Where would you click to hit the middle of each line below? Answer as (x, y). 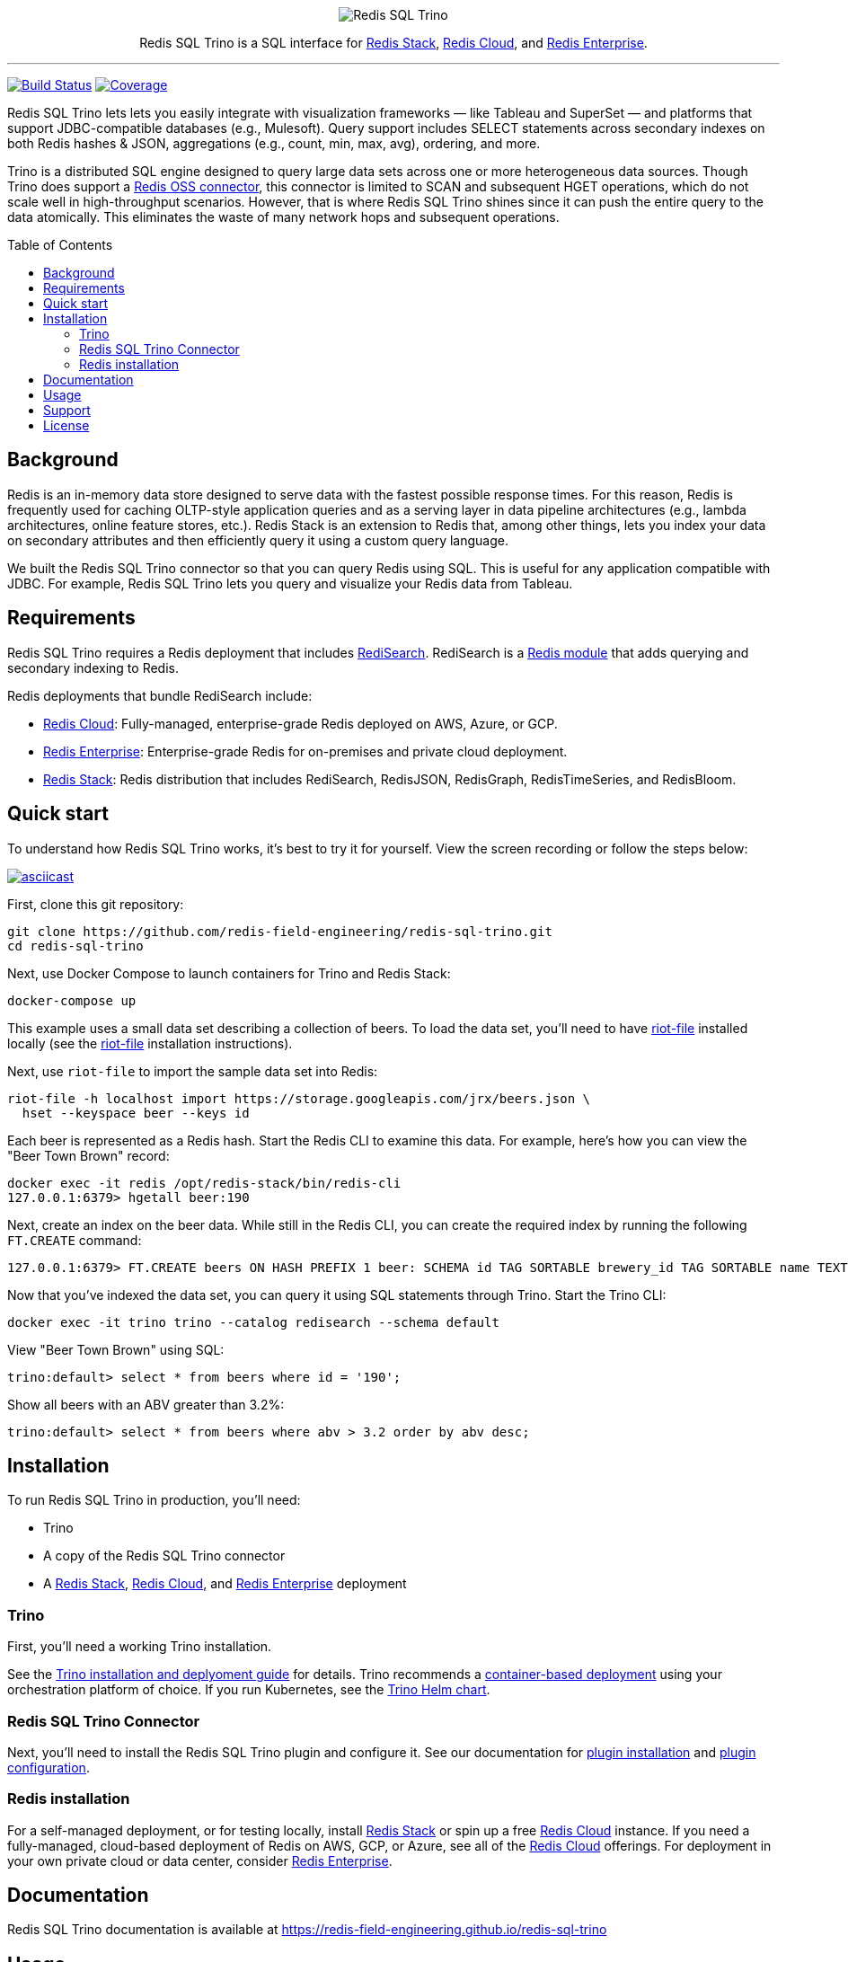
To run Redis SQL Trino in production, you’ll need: (154, 1500)
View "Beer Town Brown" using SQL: (116, 1349)
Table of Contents (60, 245)
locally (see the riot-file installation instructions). (150, 1043)
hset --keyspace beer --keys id (136, 1113)
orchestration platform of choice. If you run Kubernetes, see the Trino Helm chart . (249, 1690)
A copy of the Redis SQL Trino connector (164, 1556)
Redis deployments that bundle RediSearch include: (160, 695)
